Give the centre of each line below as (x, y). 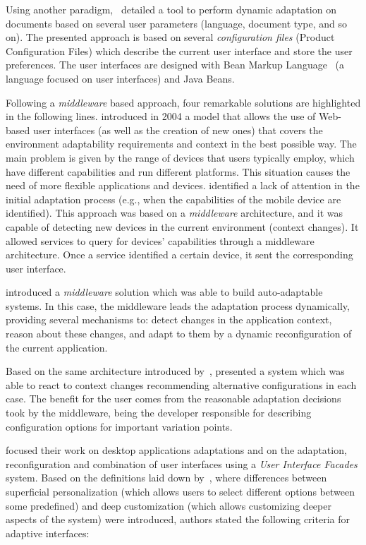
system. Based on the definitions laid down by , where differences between (166, 478)
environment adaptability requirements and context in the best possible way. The (181, 144)
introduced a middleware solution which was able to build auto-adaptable (164, 292)
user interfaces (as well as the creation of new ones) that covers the (178, 130)
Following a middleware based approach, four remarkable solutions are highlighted (183, 102)
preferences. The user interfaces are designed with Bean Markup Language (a (175, 65)
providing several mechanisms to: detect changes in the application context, (169, 319)
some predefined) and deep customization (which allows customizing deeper (169, 505)
